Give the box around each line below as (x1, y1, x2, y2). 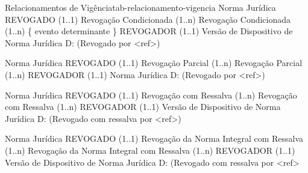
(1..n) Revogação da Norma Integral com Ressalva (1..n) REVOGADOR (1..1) (5, 144, 295, 156)
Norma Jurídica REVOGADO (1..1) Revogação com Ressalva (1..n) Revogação (5, 88, 297, 101)
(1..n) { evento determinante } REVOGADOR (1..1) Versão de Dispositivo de (5, 25, 293, 37)
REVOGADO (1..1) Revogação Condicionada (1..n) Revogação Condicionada (5, 13, 291, 25)
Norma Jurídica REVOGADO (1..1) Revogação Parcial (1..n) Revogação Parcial (5, 56, 303, 69)
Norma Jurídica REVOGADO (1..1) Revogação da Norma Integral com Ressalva (5, 132, 304, 145)
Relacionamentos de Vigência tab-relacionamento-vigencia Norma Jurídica (5, 1, 276, 13)
